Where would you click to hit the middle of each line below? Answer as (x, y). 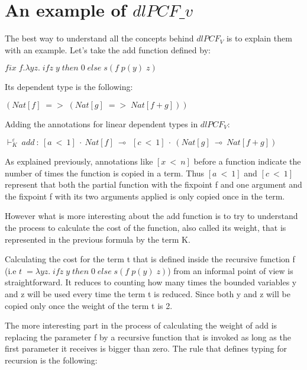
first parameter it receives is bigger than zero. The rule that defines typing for (146, 348)
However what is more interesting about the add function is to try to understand (151, 216)
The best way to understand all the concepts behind (99, 38)
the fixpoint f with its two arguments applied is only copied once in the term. (145, 196)
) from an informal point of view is (230, 270)
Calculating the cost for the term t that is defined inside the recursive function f (150, 259)
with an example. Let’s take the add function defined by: (108, 49)
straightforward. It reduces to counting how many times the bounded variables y (151, 282)
